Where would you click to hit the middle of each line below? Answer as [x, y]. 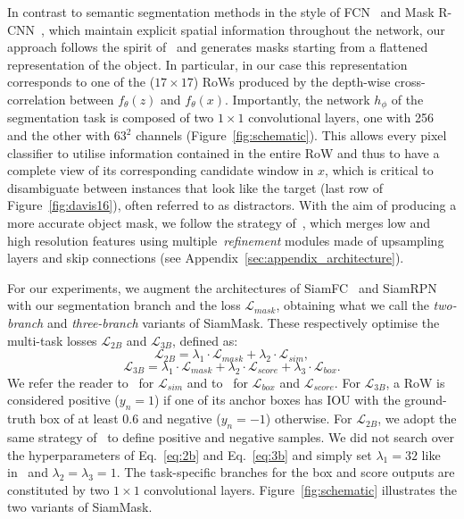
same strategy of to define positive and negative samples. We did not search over [231, 436]
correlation [37, 99]
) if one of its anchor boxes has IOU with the [278, 400]
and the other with [59, 135]
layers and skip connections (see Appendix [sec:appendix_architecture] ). [206, 258]
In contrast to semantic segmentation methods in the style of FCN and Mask [221, 12]
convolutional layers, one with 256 [341, 117]
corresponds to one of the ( [81, 82]
